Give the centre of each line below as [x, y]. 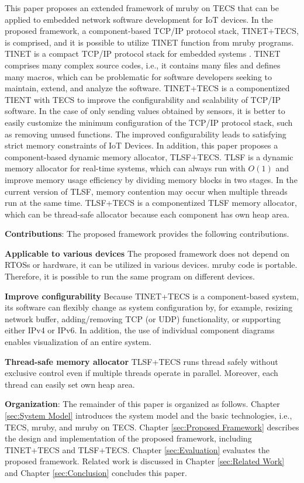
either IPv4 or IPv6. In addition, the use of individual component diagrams [140, 330]
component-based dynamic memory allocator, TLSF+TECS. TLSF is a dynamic [149, 156]
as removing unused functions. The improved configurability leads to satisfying [146, 134]
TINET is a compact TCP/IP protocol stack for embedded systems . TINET [143, 54]
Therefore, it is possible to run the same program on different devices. [130, 276]
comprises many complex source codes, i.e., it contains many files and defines [143, 65]
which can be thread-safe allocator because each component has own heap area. [147, 214]
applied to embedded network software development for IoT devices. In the [139, 19]
